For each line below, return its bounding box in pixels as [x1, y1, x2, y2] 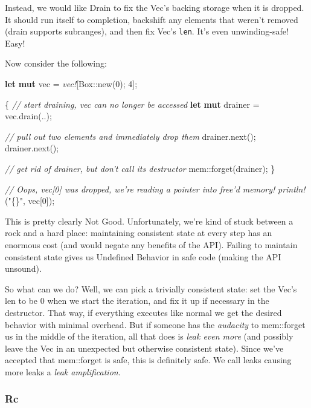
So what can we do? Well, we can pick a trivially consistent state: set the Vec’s [5, 282, 297, 295]
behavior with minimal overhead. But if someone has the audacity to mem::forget [5, 318, 306, 331]
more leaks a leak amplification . [5, 365, 121, 378]
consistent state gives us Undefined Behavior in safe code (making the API [5, 250, 281, 263]
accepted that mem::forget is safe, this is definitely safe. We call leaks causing [5, 354, 292, 366]
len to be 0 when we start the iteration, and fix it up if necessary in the [5, 294, 269, 307]
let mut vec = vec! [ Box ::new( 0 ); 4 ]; [5, 77, 138, 90]
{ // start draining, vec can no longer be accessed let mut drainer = [5, 97, 260, 110]
